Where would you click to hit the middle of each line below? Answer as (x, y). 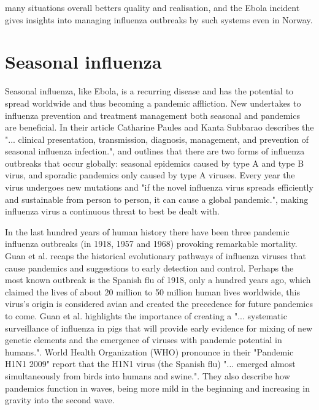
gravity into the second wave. (60, 400)
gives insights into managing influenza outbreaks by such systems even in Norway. (159, 19)
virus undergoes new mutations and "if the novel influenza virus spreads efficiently (159, 187)
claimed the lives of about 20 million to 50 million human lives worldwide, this (152, 291)
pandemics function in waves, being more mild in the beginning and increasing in (157, 388)
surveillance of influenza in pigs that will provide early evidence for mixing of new (159, 328)
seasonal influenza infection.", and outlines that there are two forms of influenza (155, 151)
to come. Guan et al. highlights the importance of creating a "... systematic (146, 316)
